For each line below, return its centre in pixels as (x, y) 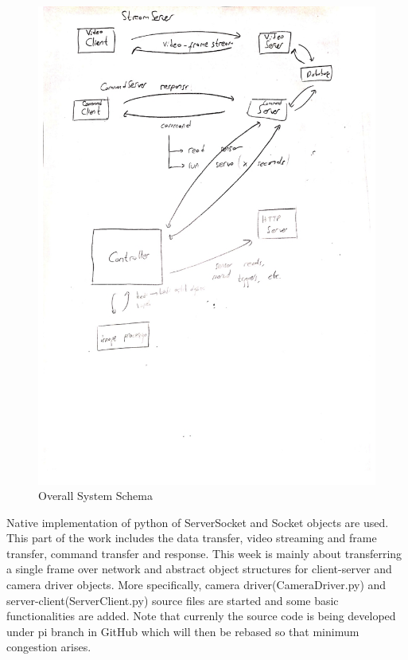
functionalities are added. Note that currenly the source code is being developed (201, 616)
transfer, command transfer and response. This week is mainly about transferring (204, 553)
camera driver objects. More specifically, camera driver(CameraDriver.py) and (196, 585)
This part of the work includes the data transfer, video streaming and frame (192, 538)
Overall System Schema (95, 496)
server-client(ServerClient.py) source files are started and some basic (173, 600)
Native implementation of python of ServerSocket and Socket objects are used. (198, 522)
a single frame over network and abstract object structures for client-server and (199, 569)
